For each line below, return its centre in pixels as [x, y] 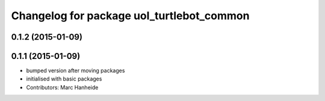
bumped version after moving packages [76, 71]
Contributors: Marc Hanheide [62, 87]
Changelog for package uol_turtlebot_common [130, 16]
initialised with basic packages [64, 79]
